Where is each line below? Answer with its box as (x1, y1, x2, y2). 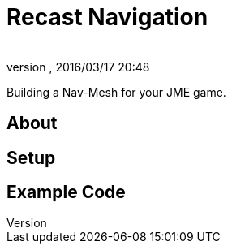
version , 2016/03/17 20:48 (6, 59, 150, 74)
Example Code (6, 182, 126, 203)
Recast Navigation (6, 3, 208, 31)
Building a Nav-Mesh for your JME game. (6, 84, 226, 99)
